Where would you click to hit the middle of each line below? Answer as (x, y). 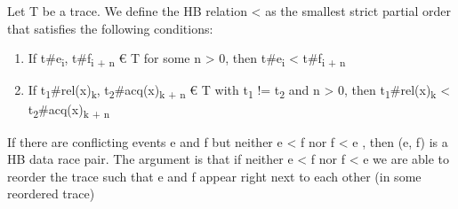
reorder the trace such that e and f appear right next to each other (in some (214, 176)
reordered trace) (51, 194)
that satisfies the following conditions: (110, 28)
